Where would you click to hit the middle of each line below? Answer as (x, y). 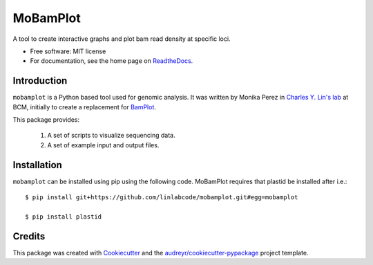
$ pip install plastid (64, 217)
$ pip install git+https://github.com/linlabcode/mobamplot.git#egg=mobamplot (162, 198)
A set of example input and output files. (103, 145)
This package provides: (46, 120)
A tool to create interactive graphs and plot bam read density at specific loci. (122, 39)
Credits (29, 236)
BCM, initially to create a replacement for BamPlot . (85, 107)
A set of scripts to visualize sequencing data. (111, 136)
